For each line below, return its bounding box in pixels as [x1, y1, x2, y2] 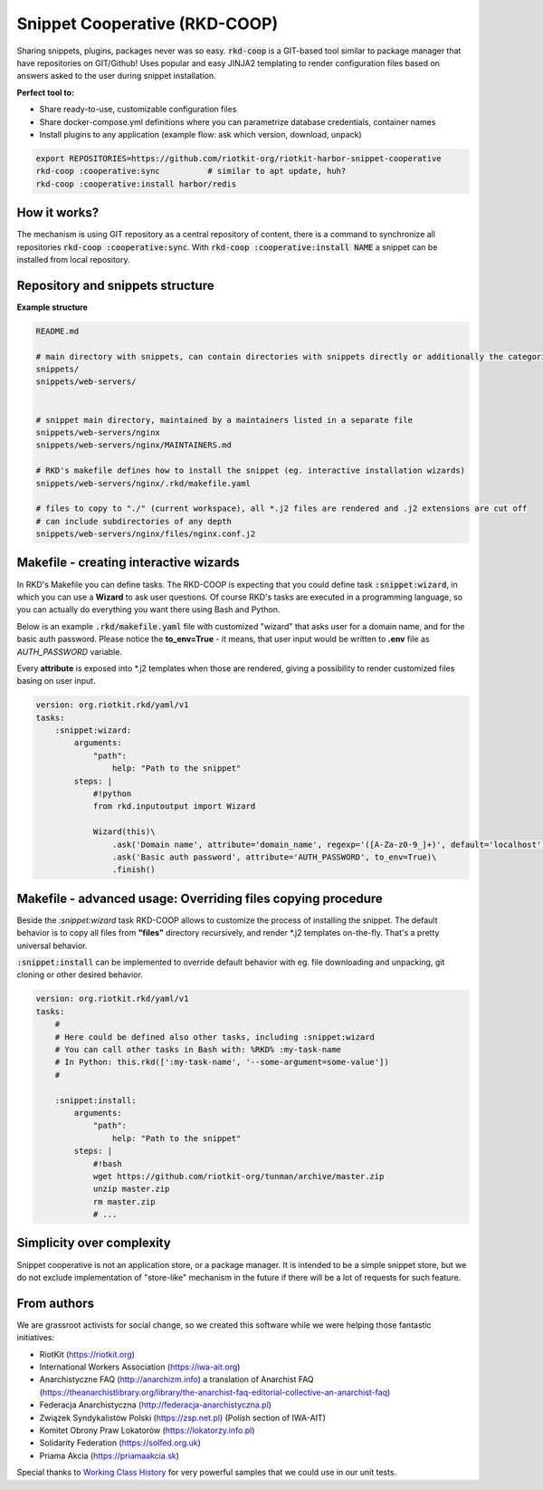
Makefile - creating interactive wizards [16, 555, 240, 571]
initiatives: [16, 1332, 55, 1343]
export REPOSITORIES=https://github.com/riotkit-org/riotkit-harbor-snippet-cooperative [35, 153, 443, 163]
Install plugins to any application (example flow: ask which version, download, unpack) [39, 129, 362, 139]
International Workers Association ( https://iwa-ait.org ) [39, 1361, 241, 1372]
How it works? [16, 205, 100, 221]
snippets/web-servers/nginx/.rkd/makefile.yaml [35, 478, 251, 488]
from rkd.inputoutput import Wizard [92, 802, 256, 812]
